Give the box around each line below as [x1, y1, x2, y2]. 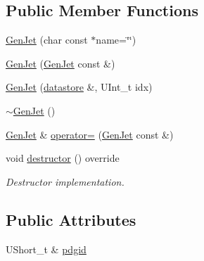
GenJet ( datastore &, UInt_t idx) [6, 79, 153, 94]
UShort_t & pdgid [6, 241, 87, 256]
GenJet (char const [6, 32, 88, 47]
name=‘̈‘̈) [96, 32, 136, 47]
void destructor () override [6, 151, 120, 165]
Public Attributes [6, 208, 136, 230]
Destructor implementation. [6, 174, 125, 189]
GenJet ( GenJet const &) [6, 56, 115, 70]
